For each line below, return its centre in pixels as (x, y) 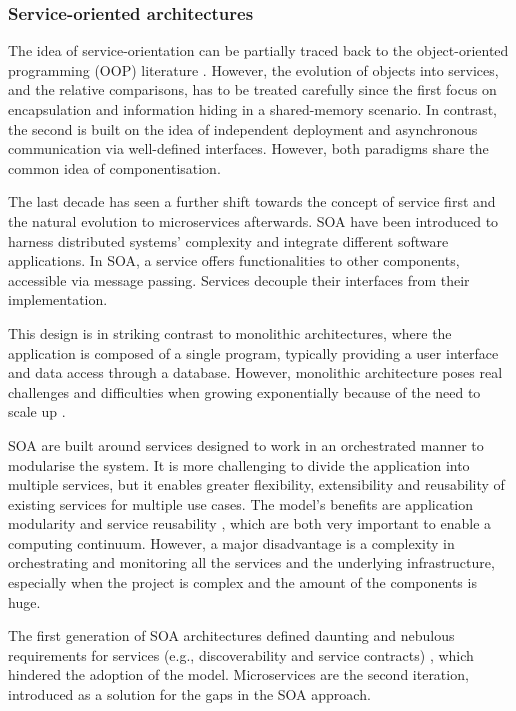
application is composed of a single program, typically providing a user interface (253, 352)
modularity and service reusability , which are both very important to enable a (250, 523)
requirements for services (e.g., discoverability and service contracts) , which (241, 654)
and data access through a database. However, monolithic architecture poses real (255, 372)
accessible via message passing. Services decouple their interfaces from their (239, 279)
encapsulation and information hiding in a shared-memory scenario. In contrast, (252, 109)
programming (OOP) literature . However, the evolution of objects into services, (253, 69)
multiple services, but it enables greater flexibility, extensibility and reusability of (256, 484)
